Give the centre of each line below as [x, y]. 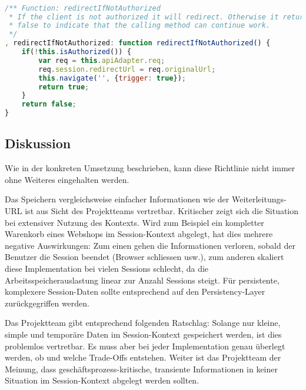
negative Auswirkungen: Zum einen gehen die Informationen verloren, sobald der [150, 245]
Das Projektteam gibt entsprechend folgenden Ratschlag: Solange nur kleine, [143, 323]
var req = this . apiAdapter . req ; [102, 60]
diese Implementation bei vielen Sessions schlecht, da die [107, 268]
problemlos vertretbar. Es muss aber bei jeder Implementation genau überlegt [145, 346]
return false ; [49, 104]
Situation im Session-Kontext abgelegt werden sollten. [102, 380]
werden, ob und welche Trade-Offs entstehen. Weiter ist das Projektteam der [143, 357]
